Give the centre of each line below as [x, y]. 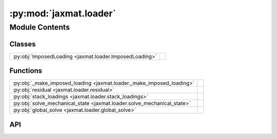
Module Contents [40, 27]
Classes [23, 44]
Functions [26, 71]
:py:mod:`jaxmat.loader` [63, 13]
